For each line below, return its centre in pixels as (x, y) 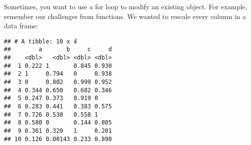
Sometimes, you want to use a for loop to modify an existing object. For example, (126, 6)
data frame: (21, 26)
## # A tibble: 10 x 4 (41, 41)
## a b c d (58, 50)
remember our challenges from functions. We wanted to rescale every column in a (125, 16)
